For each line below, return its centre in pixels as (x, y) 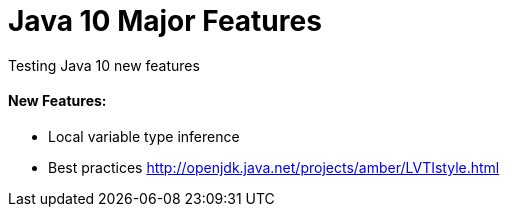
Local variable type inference (144, 136)
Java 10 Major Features (165, 21)
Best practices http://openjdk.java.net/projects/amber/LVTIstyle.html (274, 167)
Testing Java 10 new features (104, 65)
